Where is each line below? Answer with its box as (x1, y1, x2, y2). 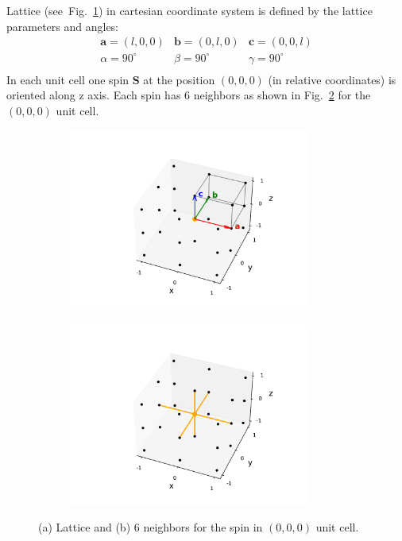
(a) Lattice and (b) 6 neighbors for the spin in (38, 519, 263, 535)
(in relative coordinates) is (268, 71, 396, 87)
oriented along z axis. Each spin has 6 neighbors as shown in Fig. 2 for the (6, 87, 371, 103)
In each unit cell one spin (6, 71, 129, 87)
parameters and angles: (6, 17, 119, 34)
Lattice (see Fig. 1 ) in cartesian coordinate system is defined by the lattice (6, 2, 373, 18)
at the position (143, 71, 215, 87)
